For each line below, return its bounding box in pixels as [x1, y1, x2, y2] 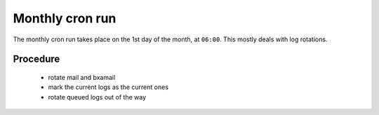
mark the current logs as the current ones [48, 83, 168, 91]
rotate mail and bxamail [48, 73, 116, 81]
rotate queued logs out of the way [48, 93, 147, 101]
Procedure [13, 53, 60, 65]
